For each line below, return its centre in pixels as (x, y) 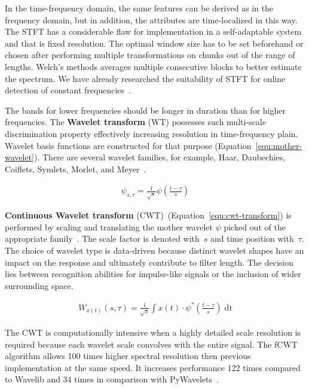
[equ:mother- (279, 145)
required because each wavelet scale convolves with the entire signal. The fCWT (151, 344)
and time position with (252, 238)
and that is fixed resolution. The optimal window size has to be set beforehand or (154, 43)
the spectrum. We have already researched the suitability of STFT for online (145, 78)
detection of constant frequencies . (68, 90)
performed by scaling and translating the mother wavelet (109, 227)
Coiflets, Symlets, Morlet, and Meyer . (76, 168)
